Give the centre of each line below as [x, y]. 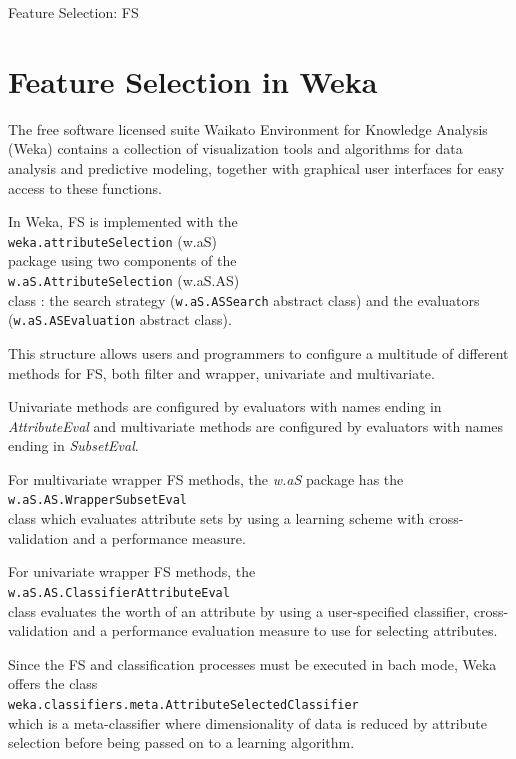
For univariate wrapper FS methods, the [132, 571]
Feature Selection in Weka [193, 80]
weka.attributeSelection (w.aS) [112, 240]
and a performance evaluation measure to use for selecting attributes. [285, 630]
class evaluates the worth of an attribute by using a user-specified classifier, [239, 610]
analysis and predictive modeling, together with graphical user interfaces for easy [256, 167]
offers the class [53, 683]
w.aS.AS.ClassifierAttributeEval [119, 592]
